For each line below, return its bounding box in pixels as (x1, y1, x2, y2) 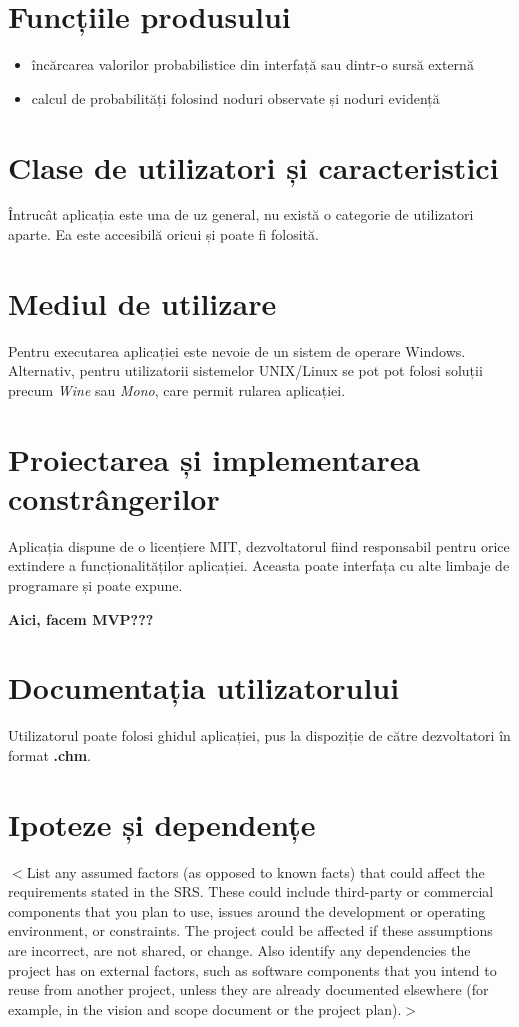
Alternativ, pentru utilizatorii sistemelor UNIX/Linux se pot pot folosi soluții (8, 360, 483, 381)
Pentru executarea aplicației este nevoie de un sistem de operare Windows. (8, 340, 466, 361)
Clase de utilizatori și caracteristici (8, 146, 499, 187)
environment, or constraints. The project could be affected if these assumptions (8, 920, 493, 941)
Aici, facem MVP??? (8, 608, 154, 629)
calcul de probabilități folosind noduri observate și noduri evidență (31, 87, 440, 108)
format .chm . (8, 744, 91, 765)
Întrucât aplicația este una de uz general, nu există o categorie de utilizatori (8, 204, 474, 225)
